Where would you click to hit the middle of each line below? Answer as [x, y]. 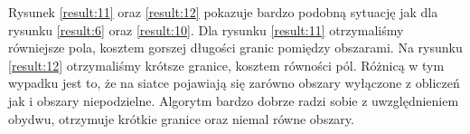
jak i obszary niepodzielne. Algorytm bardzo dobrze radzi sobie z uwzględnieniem [234, 100]
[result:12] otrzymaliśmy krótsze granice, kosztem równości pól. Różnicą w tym [226, 65]
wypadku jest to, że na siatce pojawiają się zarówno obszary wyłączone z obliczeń [234, 83]
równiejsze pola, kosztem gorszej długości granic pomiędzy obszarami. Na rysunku [235, 48]
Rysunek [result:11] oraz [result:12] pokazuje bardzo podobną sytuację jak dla [223, 12]
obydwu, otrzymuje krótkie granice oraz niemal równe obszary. [181, 118]
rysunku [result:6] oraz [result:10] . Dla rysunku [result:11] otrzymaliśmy [206, 29]
